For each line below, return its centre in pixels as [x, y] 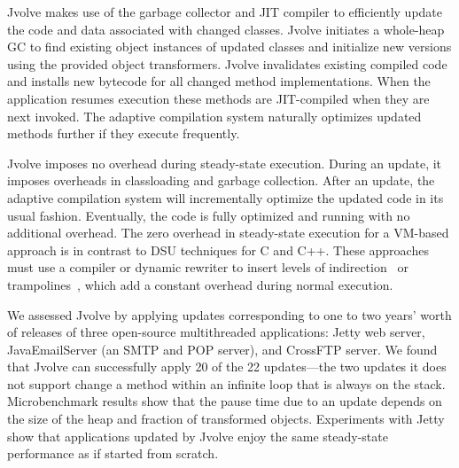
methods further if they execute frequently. [124, 133]
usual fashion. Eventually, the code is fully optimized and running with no [209, 215]
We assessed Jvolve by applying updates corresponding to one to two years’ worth [229, 314]
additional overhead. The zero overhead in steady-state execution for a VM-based [228, 233]
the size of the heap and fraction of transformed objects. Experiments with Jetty [226, 419]
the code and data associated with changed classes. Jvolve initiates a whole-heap [226, 29]
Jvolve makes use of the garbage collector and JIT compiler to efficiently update [225, 12]
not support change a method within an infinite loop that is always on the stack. [226, 383]
